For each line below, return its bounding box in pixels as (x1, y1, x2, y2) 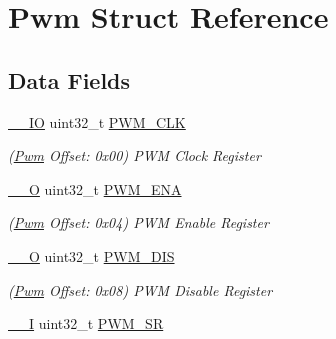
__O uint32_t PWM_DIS (8, 245, 175, 266)
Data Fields (8, 64, 131, 95)
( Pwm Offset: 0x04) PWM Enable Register (8, 212, 269, 233)
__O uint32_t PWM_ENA (8, 178, 182, 199)
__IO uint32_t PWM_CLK (8, 111, 186, 132)
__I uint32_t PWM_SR (8, 313, 164, 334)
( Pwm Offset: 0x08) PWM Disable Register (8, 279, 273, 300)
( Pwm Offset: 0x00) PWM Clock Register (8, 145, 261, 166)
